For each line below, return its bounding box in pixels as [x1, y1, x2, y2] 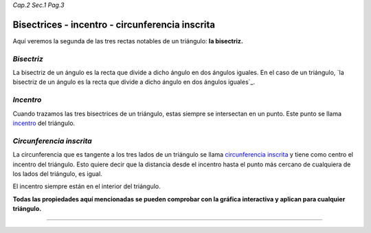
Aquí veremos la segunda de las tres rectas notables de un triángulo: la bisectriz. [12, 36, 243, 45]
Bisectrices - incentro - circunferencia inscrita [12, 19, 216, 30]
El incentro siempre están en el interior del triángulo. [12, 182, 161, 190]
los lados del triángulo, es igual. [12, 169, 102, 178]
